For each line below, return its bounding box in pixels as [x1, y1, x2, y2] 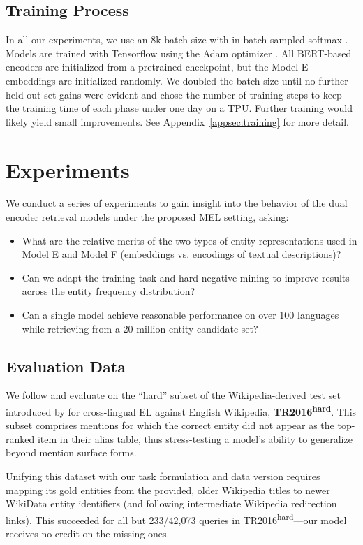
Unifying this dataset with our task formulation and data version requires [6, 469, 320, 484]
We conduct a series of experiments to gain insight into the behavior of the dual [6, 196, 348, 210]
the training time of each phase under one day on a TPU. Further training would [6, 101, 353, 115]
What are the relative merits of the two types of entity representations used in [22, 233, 357, 247]
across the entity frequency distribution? [22, 284, 195, 298]
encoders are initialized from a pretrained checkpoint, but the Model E [6, 59, 309, 74]
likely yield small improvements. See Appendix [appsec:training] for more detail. [6, 114, 349, 129]
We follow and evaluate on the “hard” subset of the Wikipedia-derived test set [6, 388, 341, 402]
